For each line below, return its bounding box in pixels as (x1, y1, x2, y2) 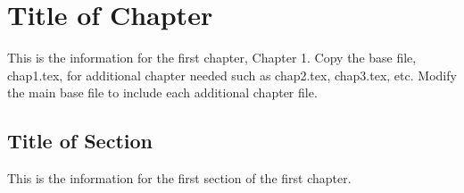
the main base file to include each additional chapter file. (7, 83, 318, 102)
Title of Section (7, 127, 153, 155)
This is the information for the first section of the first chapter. (7, 169, 352, 188)
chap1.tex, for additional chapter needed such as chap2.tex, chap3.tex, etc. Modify (7, 65, 457, 84)
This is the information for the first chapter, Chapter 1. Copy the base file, (7, 48, 417, 67)
